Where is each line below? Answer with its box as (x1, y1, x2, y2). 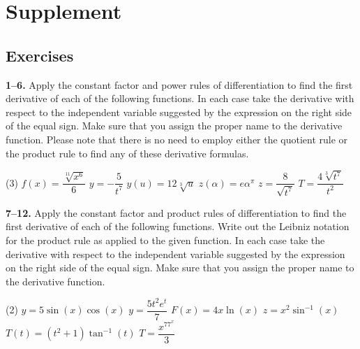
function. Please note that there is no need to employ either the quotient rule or (6, 131, 348, 146)
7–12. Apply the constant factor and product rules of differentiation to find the (6, 205, 347, 220)
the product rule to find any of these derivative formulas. (6, 145, 249, 160)
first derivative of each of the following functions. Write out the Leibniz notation (6, 219, 350, 234)
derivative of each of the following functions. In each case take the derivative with (6, 91, 354, 106)
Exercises (6, 44, 74, 66)
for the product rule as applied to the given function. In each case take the (6, 233, 325, 248)
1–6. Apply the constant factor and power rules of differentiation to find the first (6, 77, 353, 92)
